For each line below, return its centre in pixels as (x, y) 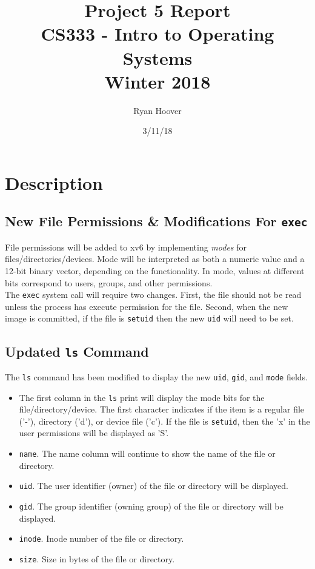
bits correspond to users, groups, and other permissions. (109, 282)
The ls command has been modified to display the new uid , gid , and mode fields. (156, 376)
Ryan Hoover (157, 110)
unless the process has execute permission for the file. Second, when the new (147, 306)
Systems (157, 57)
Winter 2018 (157, 81)
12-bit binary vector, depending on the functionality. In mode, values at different (155, 271)
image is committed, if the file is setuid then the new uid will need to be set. (149, 318)
